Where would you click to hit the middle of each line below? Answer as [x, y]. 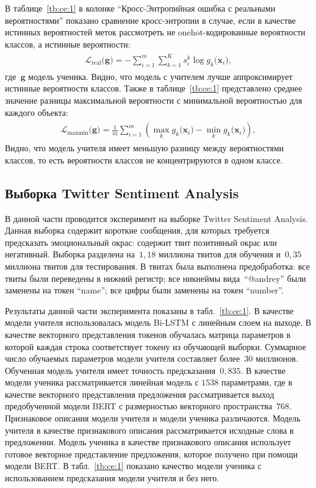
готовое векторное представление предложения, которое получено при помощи [151, 454]
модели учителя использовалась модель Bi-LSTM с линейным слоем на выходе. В [158, 322]
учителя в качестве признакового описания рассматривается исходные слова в [149, 430]
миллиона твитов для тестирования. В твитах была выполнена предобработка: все [157, 266]
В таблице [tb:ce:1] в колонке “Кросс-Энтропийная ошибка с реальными [140, 8]
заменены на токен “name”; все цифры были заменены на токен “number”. [144, 290]
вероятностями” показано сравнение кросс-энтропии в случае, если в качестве [150, 20]
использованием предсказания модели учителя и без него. [112, 478]
